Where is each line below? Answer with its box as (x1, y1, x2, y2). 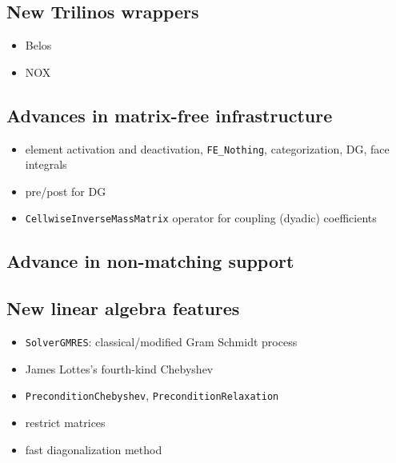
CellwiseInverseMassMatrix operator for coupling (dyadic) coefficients (25, 210, 377, 226)
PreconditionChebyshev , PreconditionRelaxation (25, 387, 279, 404)
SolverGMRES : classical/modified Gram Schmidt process (25, 333, 298, 350)
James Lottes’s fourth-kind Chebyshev (25, 360, 214, 377)
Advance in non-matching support (6, 249, 294, 273)
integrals (25, 156, 67, 173)
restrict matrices (25, 413, 106, 430)
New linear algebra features (6, 296, 240, 321)
